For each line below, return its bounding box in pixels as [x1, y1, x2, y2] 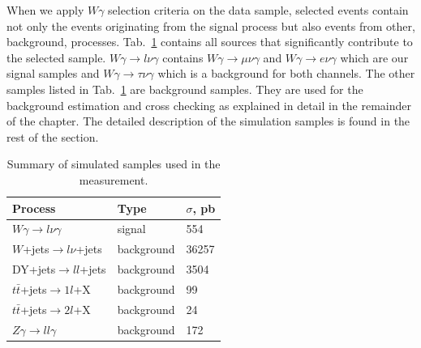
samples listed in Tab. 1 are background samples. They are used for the [6, 80, 363, 97]
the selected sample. [6, 49, 106, 66]
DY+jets [12, 261, 56, 278]
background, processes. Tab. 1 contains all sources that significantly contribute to [6, 33, 413, 50]
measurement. [79, 171, 148, 188]
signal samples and [6, 65, 100, 82]
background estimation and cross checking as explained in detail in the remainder [6, 96, 412, 113]
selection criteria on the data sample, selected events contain [108, 2, 409, 18]
